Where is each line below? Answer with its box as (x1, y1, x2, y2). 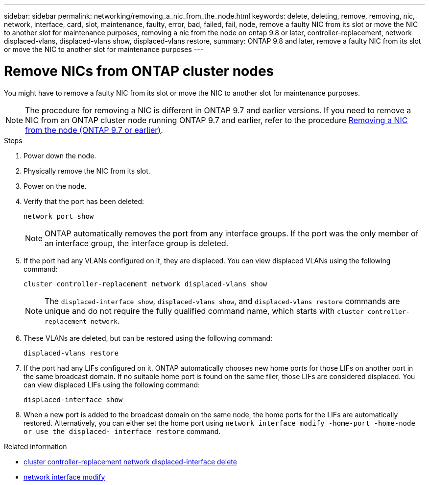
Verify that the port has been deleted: (24, 197, 144, 205)
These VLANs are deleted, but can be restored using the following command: (24, 333, 273, 342)
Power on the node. (24, 181, 87, 190)
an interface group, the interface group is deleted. (45, 238, 229, 248)
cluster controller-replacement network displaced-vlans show (24, 280, 267, 288)
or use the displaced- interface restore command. (24, 427, 221, 435)
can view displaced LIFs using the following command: (24, 380, 200, 389)
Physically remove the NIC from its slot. (24, 166, 150, 175)
